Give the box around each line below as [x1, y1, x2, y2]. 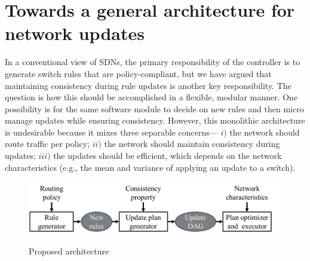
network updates [5, 21, 145, 45]
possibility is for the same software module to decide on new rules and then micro [5, 102, 304, 115]
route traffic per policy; [5, 137, 90, 150]
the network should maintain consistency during [104, 137, 280, 150]
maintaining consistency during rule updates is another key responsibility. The [5, 79, 291, 91]
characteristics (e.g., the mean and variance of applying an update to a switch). [5, 161, 296, 173]
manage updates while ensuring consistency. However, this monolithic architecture [5, 114, 305, 127]
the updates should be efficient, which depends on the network [53, 149, 282, 162]
